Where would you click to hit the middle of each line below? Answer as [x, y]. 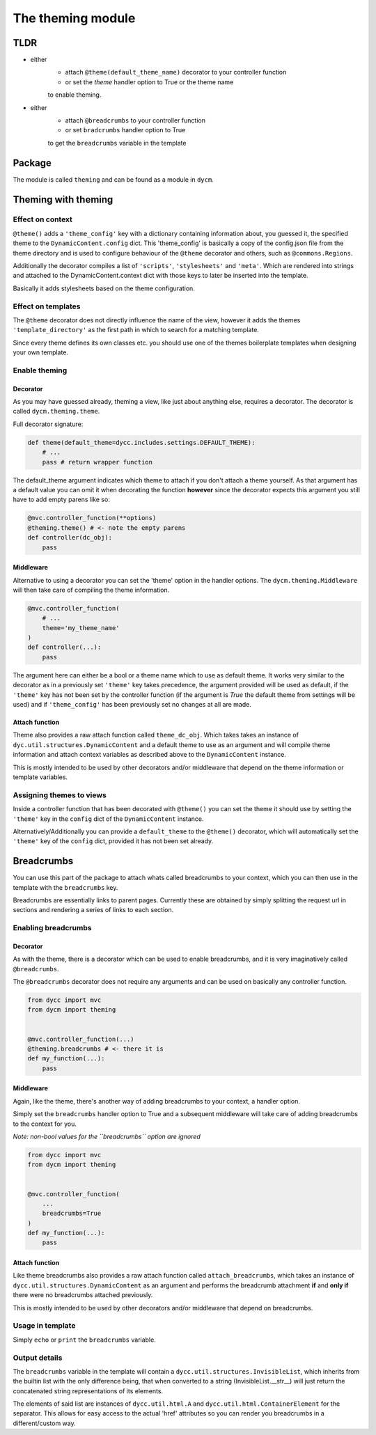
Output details [38, 1358]
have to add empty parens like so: [62, 500]
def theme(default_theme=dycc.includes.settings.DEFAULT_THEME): [141, 442]
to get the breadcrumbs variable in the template [117, 143]
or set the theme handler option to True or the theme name [149, 82]
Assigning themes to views [60, 795]
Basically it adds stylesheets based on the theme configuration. [104, 288]
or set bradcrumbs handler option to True [125, 130]
